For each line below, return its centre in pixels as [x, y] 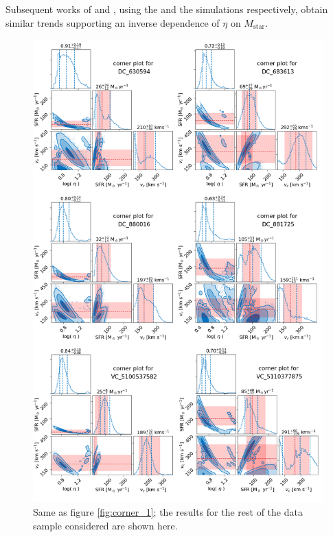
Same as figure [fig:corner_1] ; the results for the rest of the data [168, 512]
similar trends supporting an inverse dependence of [113, 22]
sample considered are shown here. [105, 525]
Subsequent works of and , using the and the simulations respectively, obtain [167, 9]
